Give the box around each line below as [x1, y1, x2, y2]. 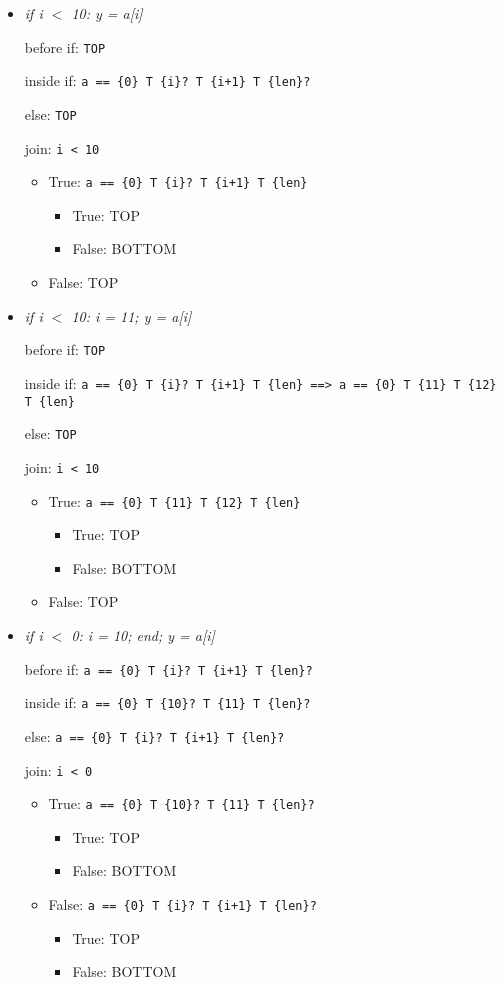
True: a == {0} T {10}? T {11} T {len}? [48, 793, 315, 814]
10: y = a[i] [71, 3, 143, 23]
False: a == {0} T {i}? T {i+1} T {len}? [48, 894, 317, 915]
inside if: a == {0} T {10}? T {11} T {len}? [24, 692, 311, 713]
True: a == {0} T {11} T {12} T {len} [48, 490, 301, 511]
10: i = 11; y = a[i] [71, 305, 192, 326]
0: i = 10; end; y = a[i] [71, 624, 215, 645]
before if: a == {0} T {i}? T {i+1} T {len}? [24, 658, 313, 679]
